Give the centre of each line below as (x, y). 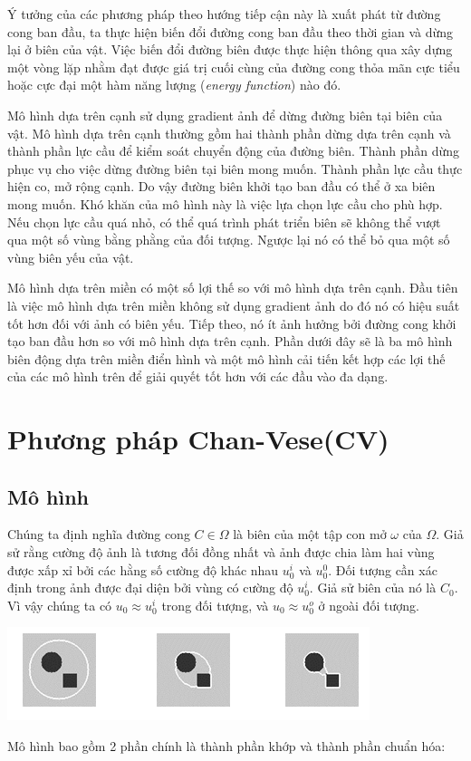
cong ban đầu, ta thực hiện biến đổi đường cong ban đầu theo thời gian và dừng (231, 31)
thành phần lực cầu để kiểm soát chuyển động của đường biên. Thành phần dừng (234, 151)
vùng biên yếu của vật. (71, 257)
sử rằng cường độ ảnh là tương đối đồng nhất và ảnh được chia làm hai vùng (221, 552)
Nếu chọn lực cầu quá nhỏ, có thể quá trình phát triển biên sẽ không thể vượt (224, 222)
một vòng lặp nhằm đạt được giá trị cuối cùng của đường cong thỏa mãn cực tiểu (234, 67)
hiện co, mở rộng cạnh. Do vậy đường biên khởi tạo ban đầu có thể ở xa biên (221, 186)
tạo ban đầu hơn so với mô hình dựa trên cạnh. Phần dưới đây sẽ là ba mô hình (230, 341)
